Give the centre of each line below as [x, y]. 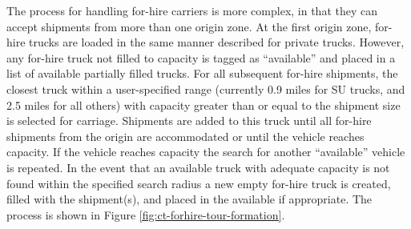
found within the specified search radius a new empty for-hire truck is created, [199, 183]
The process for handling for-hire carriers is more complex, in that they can [192, 10]
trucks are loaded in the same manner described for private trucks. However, [217, 42]
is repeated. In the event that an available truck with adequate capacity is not [198, 167]
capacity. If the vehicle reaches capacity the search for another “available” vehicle [206, 152]
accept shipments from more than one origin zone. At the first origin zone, [189, 26]
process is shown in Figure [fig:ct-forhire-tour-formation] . [146, 214]
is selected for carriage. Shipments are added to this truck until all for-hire [189, 121]
